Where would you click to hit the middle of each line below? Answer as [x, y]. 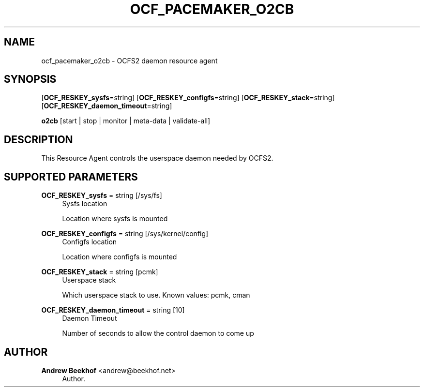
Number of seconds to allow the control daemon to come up [158, 333]
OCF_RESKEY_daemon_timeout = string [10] [113, 310]
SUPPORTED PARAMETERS [71, 177]
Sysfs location [85, 204]
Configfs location [90, 242]
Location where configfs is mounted [120, 257]
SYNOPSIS [30, 79]
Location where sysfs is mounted [115, 219]
